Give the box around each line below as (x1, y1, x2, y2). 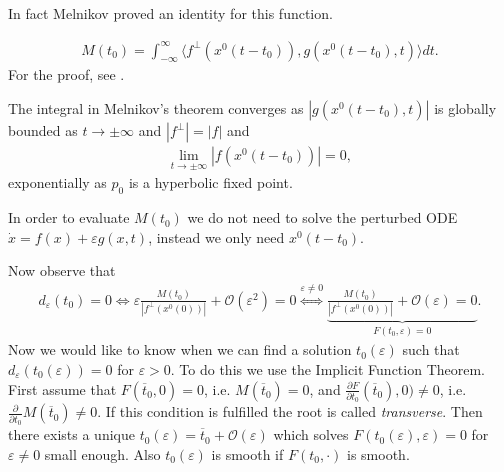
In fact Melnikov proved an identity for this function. (8, 3, 333, 23)
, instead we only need (148, 226, 285, 247)
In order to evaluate (8, 207, 130, 228)
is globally (434, 98, 497, 119)
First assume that (8, 378, 117, 399)
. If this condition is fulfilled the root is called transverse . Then (97, 401, 483, 422)
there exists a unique (8, 424, 135, 445)
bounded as (8, 120, 78, 141)
